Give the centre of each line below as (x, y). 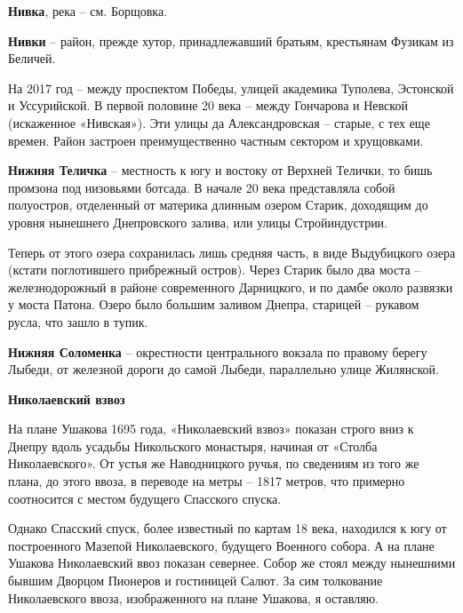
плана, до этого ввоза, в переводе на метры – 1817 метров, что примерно (207, 481)
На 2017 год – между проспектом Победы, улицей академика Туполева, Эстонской (231, 88)
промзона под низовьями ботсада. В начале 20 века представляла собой (202, 187)
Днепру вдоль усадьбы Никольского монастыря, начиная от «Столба (193, 446)
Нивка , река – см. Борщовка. (88, 11)
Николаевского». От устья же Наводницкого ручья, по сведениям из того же (214, 463)
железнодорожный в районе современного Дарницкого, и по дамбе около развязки (231, 287)
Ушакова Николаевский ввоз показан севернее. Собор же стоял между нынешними (232, 563)
